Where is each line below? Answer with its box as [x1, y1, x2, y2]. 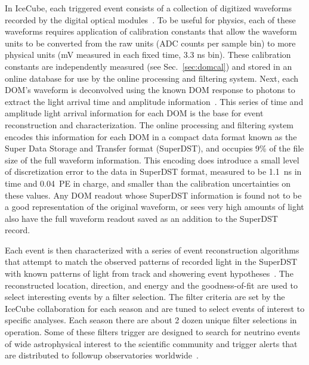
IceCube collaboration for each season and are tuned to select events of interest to [5, 302, 305, 314]
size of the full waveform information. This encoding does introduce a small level [5, 153, 299, 166]
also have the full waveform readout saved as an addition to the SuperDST [5, 212, 278, 224]
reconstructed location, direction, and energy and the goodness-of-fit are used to [5, 279, 298, 291]
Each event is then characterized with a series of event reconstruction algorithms [5, 243, 299, 256]
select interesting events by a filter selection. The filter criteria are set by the [5, 290, 285, 303]
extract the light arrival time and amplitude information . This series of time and [5, 95, 304, 107]
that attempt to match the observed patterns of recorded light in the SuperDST [5, 255, 298, 268]
